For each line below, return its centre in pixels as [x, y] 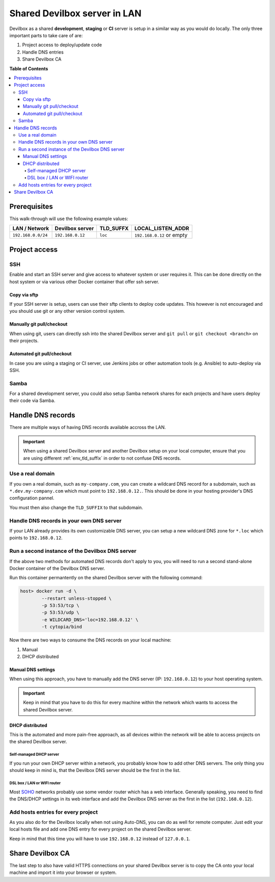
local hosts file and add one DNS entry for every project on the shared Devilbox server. [101, 829]
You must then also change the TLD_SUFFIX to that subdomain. [76, 507]
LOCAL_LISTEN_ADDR [162, 228]
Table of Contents [29, 68]
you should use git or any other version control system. [67, 311]
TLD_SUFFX [114, 228]
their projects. [24, 341]
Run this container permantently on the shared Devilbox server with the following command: [106, 578]
